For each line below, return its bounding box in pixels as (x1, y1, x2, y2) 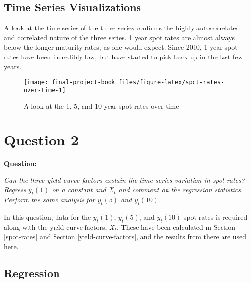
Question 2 (4, 130, 79, 150)
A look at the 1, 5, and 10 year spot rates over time (24, 101, 179, 111)
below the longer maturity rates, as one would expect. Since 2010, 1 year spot (4, 42, 238, 52)
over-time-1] (24, 86, 66, 94)
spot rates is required (183, 211, 248, 222)
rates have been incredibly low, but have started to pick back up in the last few (4, 51, 243, 61)
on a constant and (52, 184, 106, 195)
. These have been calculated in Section (116, 222, 236, 232)
